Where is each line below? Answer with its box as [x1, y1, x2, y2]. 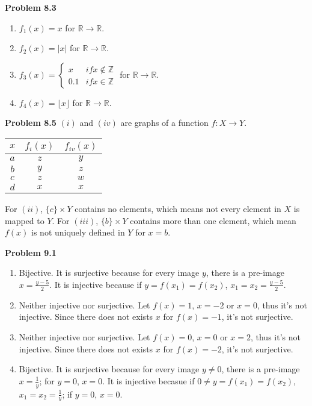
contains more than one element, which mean [130, 214, 296, 226]
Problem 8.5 [5, 116, 57, 129]
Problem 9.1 [5, 246, 57, 258]
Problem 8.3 [5, 1, 57, 13]
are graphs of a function [120, 116, 209, 129]
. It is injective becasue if [102, 374, 195, 387]
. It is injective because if [49, 278, 142, 290]
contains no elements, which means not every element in [75, 202, 281, 214]
